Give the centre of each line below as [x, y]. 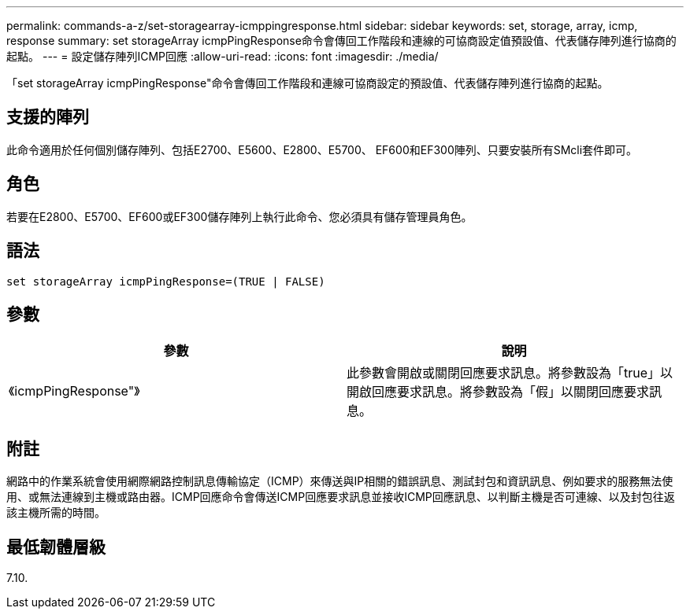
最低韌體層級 [56, 547]
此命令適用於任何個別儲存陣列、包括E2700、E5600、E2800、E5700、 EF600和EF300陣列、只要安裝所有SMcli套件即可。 [322, 149]
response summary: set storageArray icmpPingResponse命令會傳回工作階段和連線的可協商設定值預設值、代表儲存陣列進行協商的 [341, 41]
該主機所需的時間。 [56, 513]
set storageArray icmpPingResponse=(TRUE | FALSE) [166, 281]
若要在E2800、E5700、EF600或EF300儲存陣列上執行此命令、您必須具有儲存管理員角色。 [239, 216]
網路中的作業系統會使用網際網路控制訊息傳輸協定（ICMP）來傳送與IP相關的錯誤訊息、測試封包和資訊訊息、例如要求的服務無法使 [340, 481]
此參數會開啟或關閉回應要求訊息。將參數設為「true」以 [510, 373]
